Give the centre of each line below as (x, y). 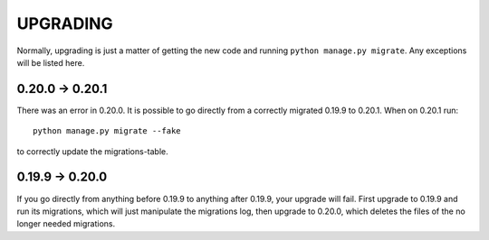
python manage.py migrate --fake (107, 131)
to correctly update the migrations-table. (92, 151)
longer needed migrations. (66, 224)
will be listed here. (51, 62)
